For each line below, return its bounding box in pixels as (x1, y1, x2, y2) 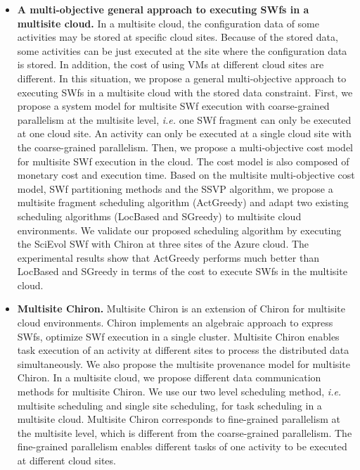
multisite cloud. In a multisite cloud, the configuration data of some (17, 15, 319, 30)
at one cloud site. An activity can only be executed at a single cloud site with (17, 126, 352, 141)
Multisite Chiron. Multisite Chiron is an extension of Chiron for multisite (17, 301, 346, 316)
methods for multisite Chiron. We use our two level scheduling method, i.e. (17, 384, 342, 399)
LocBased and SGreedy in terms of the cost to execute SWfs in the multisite (17, 264, 347, 279)
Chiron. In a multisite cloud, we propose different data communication (17, 370, 321, 385)
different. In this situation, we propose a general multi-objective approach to (17, 70, 347, 85)
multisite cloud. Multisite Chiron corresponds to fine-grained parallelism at (17, 412, 340, 426)
